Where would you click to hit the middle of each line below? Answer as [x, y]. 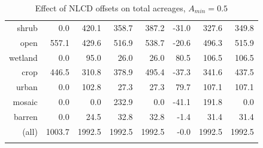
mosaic [25, 102]
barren [26, 116]
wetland [23, 57]
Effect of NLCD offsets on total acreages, [110, 8]
